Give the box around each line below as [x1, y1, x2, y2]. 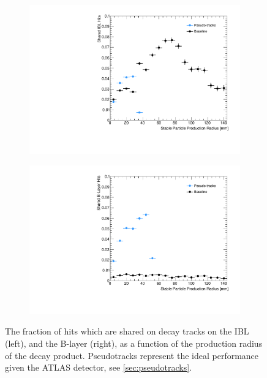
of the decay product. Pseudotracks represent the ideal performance [5, 349, 259, 361]
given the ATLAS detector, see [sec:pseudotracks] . [5, 361, 192, 374]
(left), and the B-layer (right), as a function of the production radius [5, 337, 263, 349]
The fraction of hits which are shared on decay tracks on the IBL [5, 325, 249, 338]
